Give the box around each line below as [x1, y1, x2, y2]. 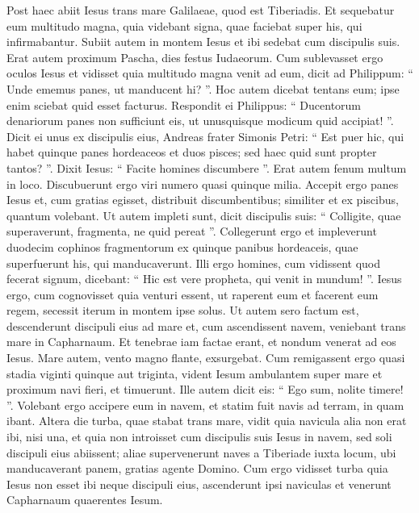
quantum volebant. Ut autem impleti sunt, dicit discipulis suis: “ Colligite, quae [6, 206, 401, 223]
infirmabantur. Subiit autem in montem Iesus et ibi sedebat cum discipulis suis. [6, 33, 400, 50]
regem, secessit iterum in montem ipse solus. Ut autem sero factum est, [6, 302, 359, 319]
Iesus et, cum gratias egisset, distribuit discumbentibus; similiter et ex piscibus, [6, 191, 399, 208]
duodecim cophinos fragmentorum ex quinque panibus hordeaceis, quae [6, 238, 358, 255]
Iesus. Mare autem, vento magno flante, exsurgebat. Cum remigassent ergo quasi [6, 349, 405, 366]
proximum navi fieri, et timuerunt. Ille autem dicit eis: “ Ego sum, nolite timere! [6, 381, 404, 398]
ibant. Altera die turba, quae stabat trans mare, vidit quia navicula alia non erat [6, 412, 407, 429]
